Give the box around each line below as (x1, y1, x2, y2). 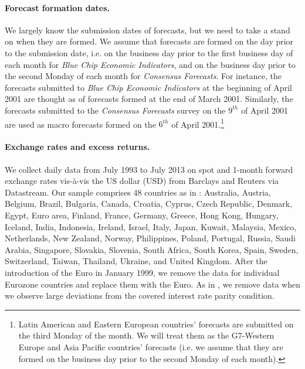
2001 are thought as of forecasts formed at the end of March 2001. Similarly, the (5, 93, 293, 105)
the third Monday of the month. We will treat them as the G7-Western (18, 329, 274, 341)
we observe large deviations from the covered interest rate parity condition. (5, 289, 274, 302)
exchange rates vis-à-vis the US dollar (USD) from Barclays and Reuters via (5, 175, 279, 187)
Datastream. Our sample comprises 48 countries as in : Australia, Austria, (5, 186, 271, 198)
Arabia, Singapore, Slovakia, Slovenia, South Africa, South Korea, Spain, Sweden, (5, 243, 299, 255)
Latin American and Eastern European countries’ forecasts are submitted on (18, 317, 294, 330)
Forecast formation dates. (5, 1, 110, 13)
